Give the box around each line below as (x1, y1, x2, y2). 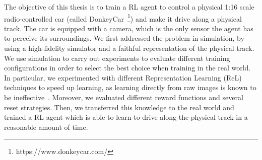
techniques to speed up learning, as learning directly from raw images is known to (4, 82, 256, 93)
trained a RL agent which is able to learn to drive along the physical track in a (4, 112, 248, 122)
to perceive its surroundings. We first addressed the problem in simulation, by (4, 33, 244, 43)
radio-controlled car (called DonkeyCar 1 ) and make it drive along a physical (4, 12, 242, 24)
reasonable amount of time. (4, 121, 88, 132)
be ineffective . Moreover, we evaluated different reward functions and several (4, 92, 243, 102)
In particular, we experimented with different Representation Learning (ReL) (4, 72, 242, 83)
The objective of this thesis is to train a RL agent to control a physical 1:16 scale (4, 2, 254, 12)
